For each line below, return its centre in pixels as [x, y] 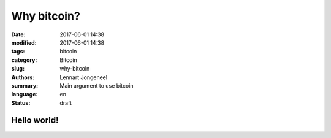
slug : [18, 69]
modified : [24, 42]
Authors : [23, 77]
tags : [18, 52]
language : [25, 94]
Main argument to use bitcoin [97, 85]
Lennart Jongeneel [83, 77]
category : [24, 60]
